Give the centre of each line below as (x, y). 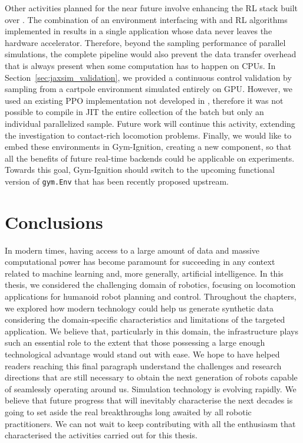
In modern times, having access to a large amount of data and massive (132, 250)
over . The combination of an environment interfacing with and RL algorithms (146, 19)
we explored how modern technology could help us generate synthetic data (139, 308)
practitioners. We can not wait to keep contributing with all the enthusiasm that (150, 423)
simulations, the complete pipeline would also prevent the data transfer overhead (151, 54)
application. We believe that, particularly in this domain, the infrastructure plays (151, 331)
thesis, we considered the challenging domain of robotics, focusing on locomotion (150, 285)
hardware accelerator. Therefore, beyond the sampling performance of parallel (145, 42)
